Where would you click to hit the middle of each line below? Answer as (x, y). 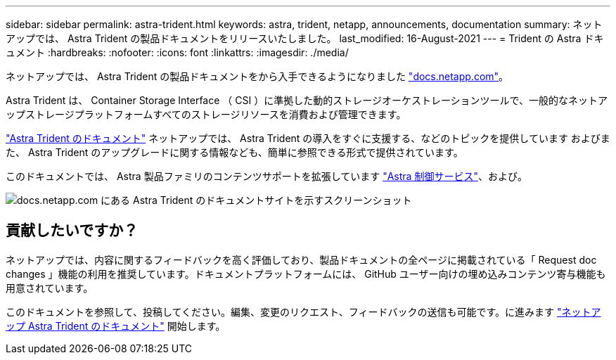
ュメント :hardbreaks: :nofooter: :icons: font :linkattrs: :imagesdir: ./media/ (177, 52)
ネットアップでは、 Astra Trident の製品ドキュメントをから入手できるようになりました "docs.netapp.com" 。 (257, 76)
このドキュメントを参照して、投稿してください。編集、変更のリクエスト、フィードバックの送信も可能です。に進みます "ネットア (303, 311)
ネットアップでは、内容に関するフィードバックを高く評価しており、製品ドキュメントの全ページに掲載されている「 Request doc (301, 259)
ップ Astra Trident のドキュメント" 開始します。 (116, 326)
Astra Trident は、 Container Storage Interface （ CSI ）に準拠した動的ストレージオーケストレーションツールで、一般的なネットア (307, 100)
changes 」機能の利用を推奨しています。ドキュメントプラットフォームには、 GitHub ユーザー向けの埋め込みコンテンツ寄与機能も (306, 274)
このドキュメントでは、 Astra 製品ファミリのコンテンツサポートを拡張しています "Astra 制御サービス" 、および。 (267, 176)
